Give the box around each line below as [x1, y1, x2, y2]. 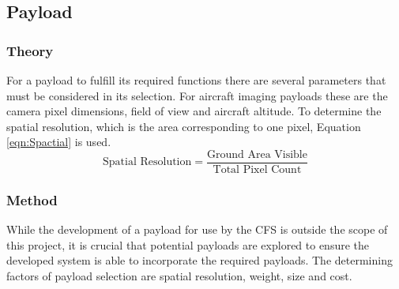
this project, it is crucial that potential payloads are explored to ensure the [6, 236, 370, 253]
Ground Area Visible [206, 148, 307, 160]
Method [6, 190, 58, 209]
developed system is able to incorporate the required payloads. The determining [6, 252, 393, 268]
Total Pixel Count [213, 164, 302, 176]
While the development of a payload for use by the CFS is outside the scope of [6, 221, 388, 238]
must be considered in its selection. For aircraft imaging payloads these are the [6, 87, 388, 103]
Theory [6, 40, 54, 60]
